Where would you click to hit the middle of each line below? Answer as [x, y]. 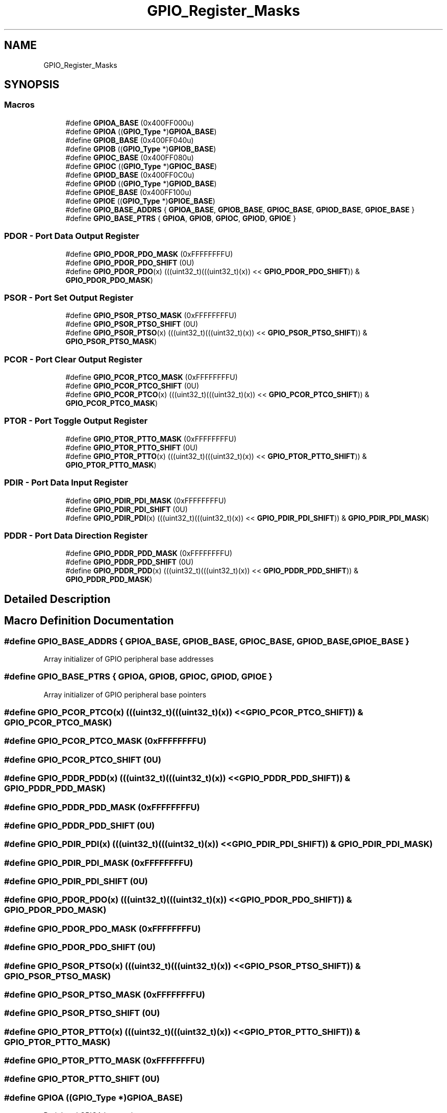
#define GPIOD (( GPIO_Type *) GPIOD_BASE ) [141, 183]
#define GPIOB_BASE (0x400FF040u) [130, 140]
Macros [19, 105]
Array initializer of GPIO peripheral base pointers [125, 694]
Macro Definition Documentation [89, 621]
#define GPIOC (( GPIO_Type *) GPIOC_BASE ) [141, 166]
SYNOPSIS [32, 85]
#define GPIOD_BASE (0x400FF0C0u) [130, 175]
